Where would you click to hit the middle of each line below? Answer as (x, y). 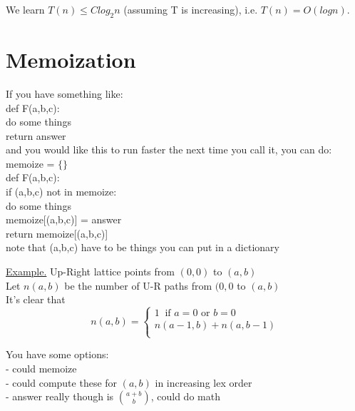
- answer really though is (60, 396)
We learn (25, 9)
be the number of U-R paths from (138, 285)
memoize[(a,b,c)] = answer (64, 219)
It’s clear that (36, 299)
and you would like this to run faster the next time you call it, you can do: (169, 149)
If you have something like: (65, 93)
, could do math (185, 396)
